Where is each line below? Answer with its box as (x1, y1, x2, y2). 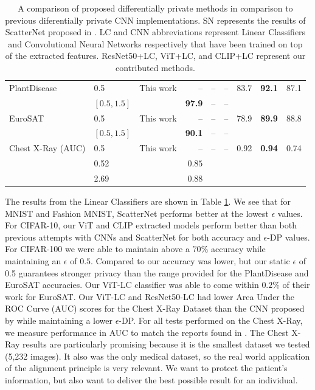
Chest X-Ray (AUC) (9, 142, 86, 154)
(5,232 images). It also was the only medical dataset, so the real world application (5, 349, 310, 362)
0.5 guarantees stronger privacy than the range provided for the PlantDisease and (5, 266, 309, 279)
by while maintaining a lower (5, 313, 112, 326)
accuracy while (210, 242, 266, 255)
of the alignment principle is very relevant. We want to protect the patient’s (5, 361, 288, 374)
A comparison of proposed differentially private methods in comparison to (18, 2, 293, 14)
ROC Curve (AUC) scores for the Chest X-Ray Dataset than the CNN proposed (5, 302, 305, 315)
